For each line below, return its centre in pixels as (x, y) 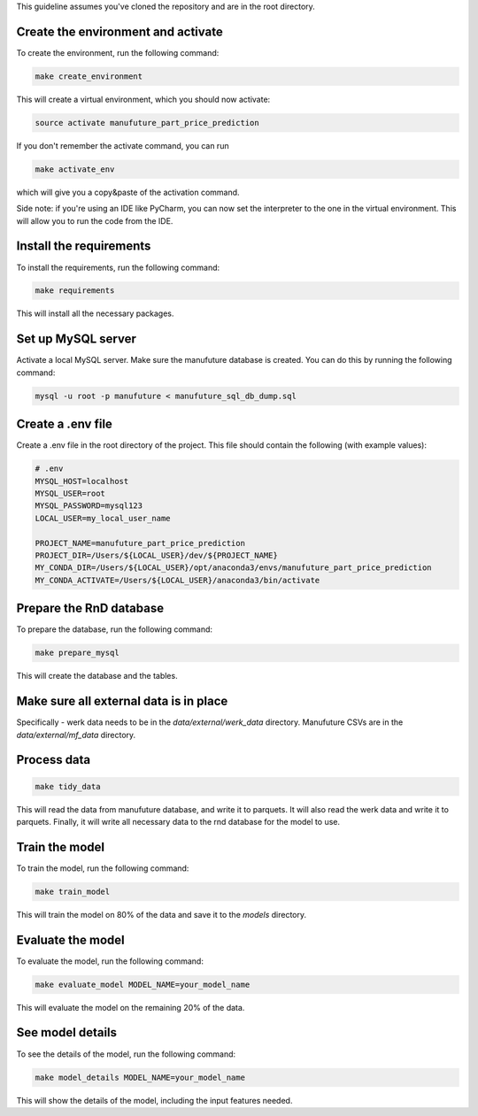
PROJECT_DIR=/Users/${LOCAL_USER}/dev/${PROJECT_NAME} (156, 555)
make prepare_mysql (77, 653)
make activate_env (75, 169)
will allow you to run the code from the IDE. (95, 220)
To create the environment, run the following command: (118, 52)
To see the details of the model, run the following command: (126, 1054)
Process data (54, 760)
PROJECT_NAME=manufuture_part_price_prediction (140, 543)
